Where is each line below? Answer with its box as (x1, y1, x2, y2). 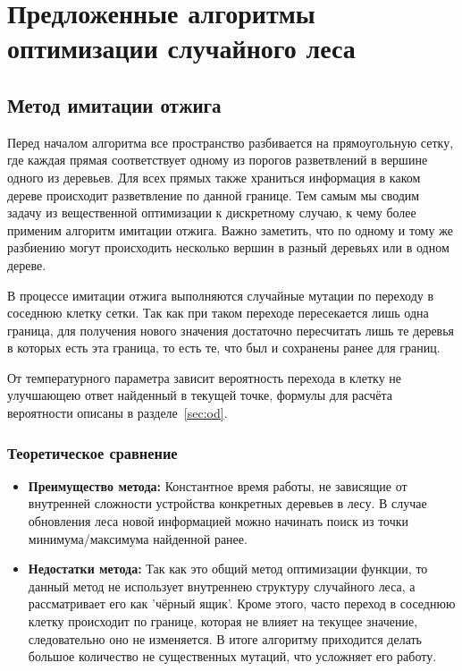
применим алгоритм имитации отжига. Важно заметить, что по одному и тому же (7, 220, 453, 239)
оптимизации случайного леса (7, 30, 356, 66)
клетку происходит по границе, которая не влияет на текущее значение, (28, 612, 418, 631)
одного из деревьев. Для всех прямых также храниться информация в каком (7, 167, 421, 186)
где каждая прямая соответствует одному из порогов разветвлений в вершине (7, 150, 428, 169)
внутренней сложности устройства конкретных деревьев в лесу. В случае (28, 494, 427, 513)
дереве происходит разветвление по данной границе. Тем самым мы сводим (7, 185, 420, 204)
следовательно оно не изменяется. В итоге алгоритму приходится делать (28, 629, 422, 648)
